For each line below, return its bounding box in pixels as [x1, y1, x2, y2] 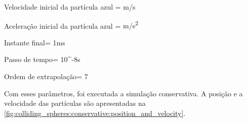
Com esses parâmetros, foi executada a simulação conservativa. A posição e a [4, 88, 243, 98]
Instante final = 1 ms [4, 37, 65, 47]
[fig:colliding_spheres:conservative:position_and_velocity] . [4, 107, 186, 118]
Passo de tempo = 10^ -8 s [4, 54, 80, 65]
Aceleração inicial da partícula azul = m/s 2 [4, 19, 138, 31]
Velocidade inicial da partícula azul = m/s [4, 2, 136, 12]
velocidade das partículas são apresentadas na [4, 98, 146, 108]
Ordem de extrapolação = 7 [4, 71, 88, 82]
